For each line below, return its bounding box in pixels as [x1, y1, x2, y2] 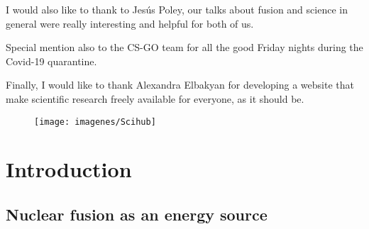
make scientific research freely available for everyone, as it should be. [6, 91, 304, 106]
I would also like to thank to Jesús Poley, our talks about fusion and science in [6, 2, 348, 16]
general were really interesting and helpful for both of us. [6, 16, 254, 30]
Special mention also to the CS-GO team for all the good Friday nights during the [6, 40, 363, 55]
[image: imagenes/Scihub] [34, 116, 156, 127]
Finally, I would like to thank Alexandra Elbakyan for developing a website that [6, 77, 354, 92]
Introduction [6, 155, 132, 184]
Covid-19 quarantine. [6, 53, 97, 68]
